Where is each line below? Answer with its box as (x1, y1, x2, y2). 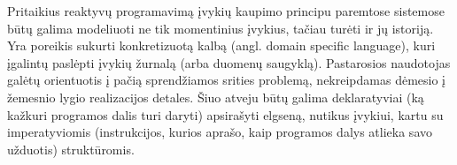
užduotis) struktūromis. (7, 139, 135, 158)
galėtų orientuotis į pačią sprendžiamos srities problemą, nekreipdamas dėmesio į (7, 71, 445, 89)
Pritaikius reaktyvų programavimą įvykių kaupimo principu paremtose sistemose (7, 2, 445, 19)
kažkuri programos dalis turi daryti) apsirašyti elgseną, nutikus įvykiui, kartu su (7, 105, 444, 124)
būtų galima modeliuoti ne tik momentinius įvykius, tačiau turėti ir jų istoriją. (7, 19, 434, 37)
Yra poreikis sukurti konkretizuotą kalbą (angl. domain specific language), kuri (7, 36, 436, 55)
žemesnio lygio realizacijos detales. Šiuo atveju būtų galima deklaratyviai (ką (7, 87, 424, 106)
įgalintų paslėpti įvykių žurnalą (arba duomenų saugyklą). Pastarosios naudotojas (7, 53, 451, 71)
